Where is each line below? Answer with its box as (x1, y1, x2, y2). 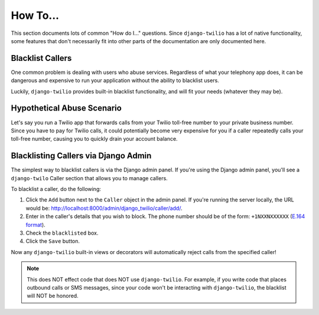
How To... (11, 9, 59, 22)
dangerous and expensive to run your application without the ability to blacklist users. (11, 77, 220, 84)
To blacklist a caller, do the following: (11, 186, 102, 192)
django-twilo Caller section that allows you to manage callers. (11, 174, 168, 181)
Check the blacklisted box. (25, 229, 99, 236)
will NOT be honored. (27, 293, 79, 300)
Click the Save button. (25, 238, 80, 245)
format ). (25, 221, 45, 228)
